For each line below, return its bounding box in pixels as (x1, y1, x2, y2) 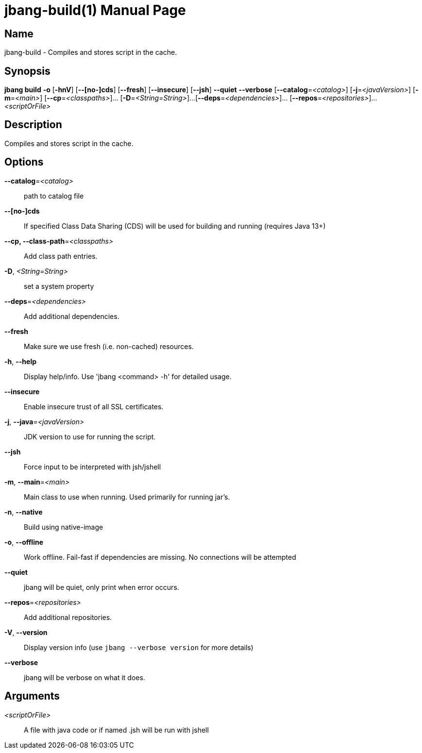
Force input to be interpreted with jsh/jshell (24, 462, 161, 471)
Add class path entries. (24, 251, 98, 260)
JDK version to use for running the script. (24, 432, 156, 441)
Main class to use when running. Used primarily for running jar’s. (24, 492, 230, 501)
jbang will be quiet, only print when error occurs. (24, 583, 179, 591)
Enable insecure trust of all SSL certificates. (24, 402, 164, 411)
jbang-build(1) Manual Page (4, 2, 186, 18)
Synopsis (4, 65, 51, 77)
